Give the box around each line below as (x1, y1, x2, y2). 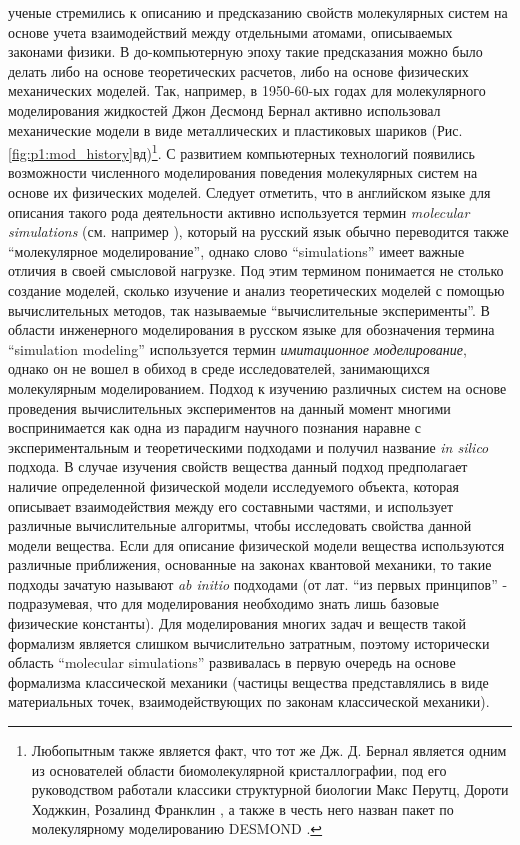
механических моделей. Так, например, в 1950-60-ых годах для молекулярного (8, 80, 486, 101)
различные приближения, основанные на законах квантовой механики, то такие (8, 554, 492, 575)
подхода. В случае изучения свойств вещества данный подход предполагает (8, 456, 468, 477)
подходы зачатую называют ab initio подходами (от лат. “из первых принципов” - (8, 573, 508, 594)
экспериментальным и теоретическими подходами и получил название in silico (8, 436, 489, 457)
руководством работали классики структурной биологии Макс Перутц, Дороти (31, 779, 509, 800)
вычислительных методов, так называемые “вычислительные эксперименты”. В (8, 299, 490, 320)
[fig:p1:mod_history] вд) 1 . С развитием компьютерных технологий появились (8, 140, 475, 163)
